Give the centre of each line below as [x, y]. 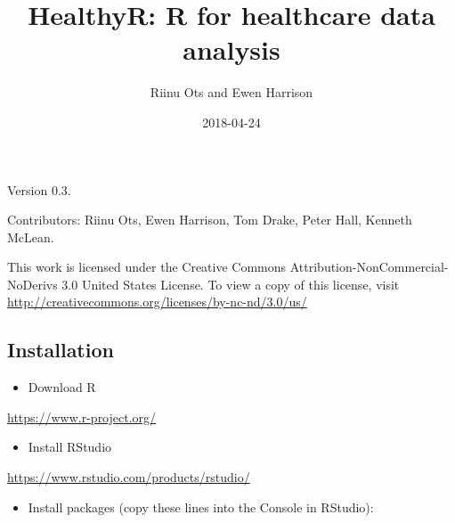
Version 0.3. [39, 189]
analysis [232, 49]
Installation [61, 350]
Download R [62, 387]
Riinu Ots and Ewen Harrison [232, 92]
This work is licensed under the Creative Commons [147, 267]
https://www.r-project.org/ [82, 417]
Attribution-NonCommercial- [369, 267]
